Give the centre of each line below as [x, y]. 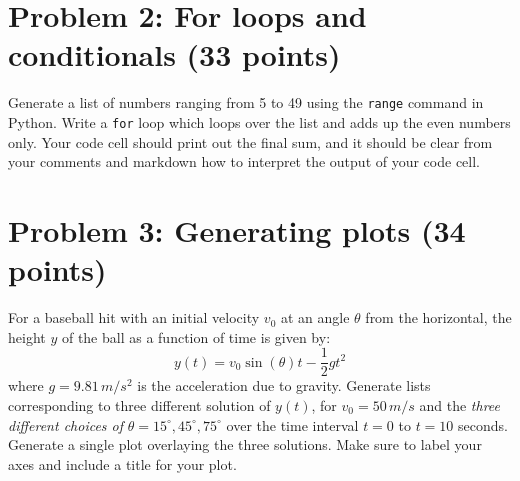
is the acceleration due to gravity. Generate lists [284, 385]
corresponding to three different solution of [139, 404]
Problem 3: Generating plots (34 [237, 230]
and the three [460, 404]
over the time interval [292, 424]
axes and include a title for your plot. [122, 463]
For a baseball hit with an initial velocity [134, 317]
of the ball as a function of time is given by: [196, 336]
